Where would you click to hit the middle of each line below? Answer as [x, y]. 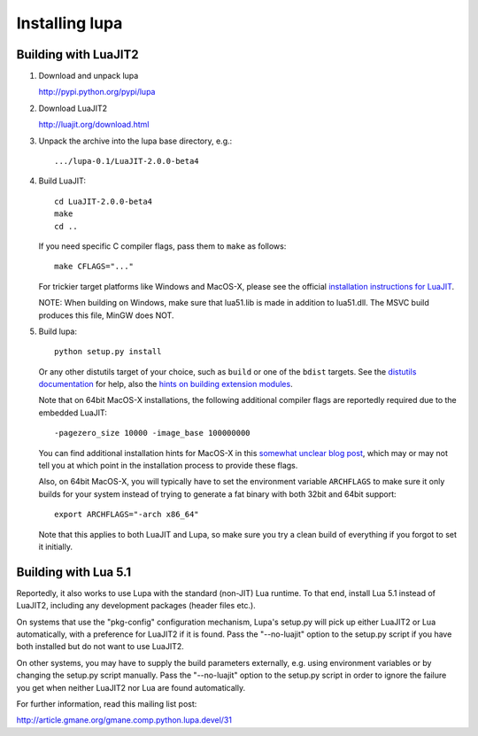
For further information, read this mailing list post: [107, 704]
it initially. [55, 546]
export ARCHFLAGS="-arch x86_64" [127, 515]
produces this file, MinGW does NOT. [106, 315]
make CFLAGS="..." [94, 267]
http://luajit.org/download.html [94, 125]
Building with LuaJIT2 [77, 54]
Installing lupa [69, 23]
